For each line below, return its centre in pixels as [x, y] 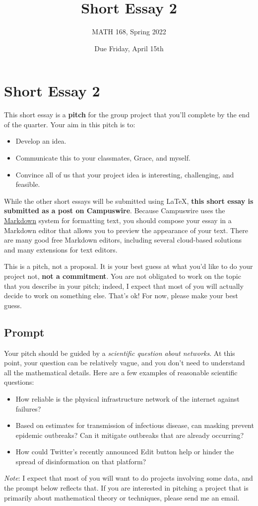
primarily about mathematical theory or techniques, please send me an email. [122, 497]
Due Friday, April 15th [129, 48]
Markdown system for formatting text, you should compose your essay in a [118, 220]
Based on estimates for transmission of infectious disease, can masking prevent [135, 425]
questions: [19, 382]
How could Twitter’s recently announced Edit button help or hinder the [125, 452]
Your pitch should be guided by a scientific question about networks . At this [120, 353]
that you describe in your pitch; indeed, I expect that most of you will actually [124, 286]
